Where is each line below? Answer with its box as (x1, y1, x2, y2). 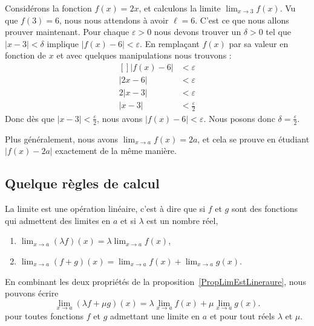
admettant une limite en (110, 309, 200, 322)
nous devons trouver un (154, 25, 241, 38)
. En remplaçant (140, 37, 200, 50)
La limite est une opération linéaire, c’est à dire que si (5, 202, 206, 215)
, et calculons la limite (139, 2, 221, 14)
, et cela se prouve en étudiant (197, 132, 310, 145)
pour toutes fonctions (5, 309, 84, 322)
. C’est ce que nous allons (195, 13, 289, 26)
